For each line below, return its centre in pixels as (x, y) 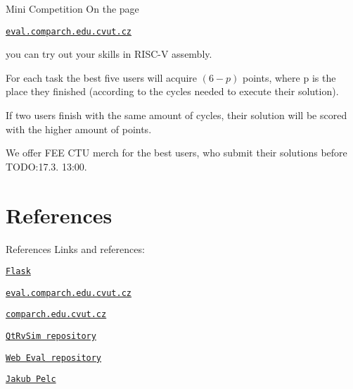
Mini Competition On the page (72, 8)
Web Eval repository (54, 358)
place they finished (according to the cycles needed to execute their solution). (172, 91)
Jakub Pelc (31, 379)
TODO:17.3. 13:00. (46, 166)
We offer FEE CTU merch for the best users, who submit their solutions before (176, 153)
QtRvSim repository (51, 336)
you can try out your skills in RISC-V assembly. (109, 54)
